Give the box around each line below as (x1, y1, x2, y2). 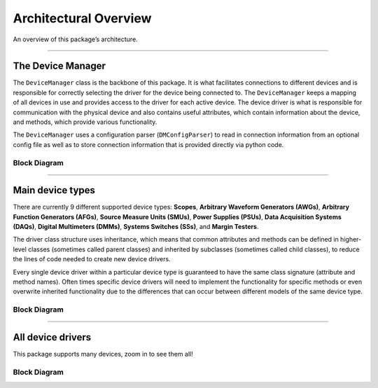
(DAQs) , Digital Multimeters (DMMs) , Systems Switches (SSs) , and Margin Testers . (13, 223, 259, 231)
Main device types (13, 184, 96, 196)
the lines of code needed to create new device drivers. (13, 255, 171, 263)
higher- (339, 235, 362, 244)
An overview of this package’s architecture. (13, 35, 138, 43)
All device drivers (13, 331, 92, 343)
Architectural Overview (13, 11, 152, 26)
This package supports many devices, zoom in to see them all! (13, 349, 193, 358)
